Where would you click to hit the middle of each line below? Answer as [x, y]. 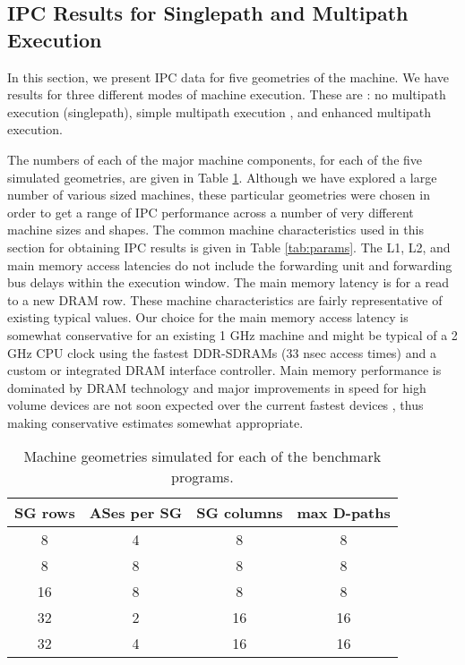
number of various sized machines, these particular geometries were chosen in [219, 195]
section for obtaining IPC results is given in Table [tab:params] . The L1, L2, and [229, 247]
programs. [202, 477]
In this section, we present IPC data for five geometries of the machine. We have [228, 77]
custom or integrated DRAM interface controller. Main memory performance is [224, 370]
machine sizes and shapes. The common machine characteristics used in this [215, 230]
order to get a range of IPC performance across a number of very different [211, 212]
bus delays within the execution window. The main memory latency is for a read [228, 282]
